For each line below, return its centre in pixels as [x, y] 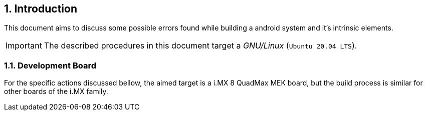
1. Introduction [41, 9]
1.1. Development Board [50, 65]
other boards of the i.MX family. [56, 91]
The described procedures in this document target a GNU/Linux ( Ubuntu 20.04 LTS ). [200, 46]
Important [24, 46]
